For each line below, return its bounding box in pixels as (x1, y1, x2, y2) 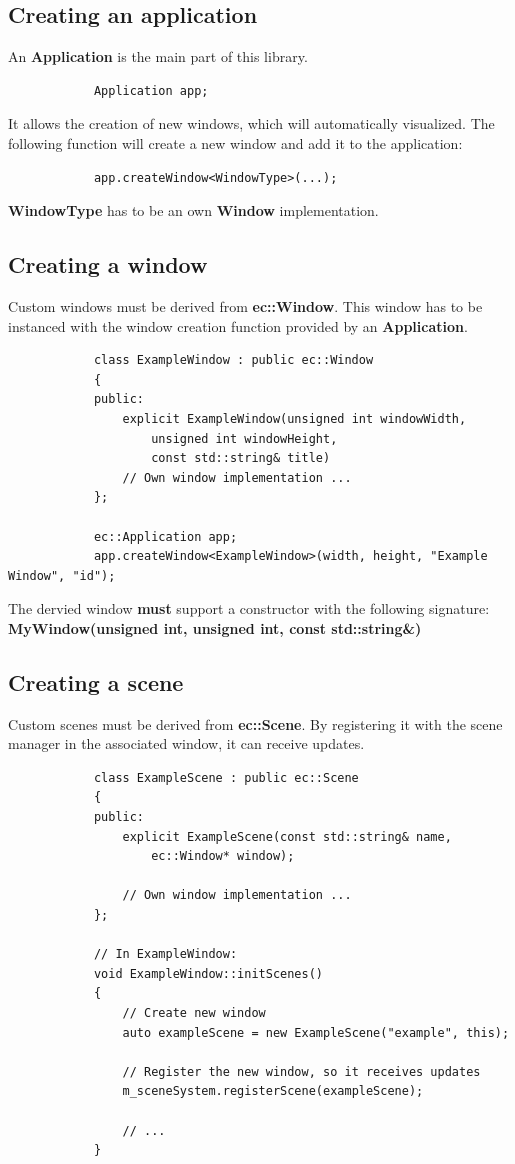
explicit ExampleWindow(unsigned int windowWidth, (122, 411, 467, 426)
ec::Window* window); (151, 849, 295, 864)
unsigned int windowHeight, (151, 431, 338, 446)
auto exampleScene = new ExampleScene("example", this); (122, 1025, 510, 1040)
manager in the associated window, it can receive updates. (8, 733, 365, 754)
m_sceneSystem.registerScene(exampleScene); (122, 1084, 424, 1099)
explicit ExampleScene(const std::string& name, (122, 829, 452, 844)
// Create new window (122, 1005, 266, 1020)
